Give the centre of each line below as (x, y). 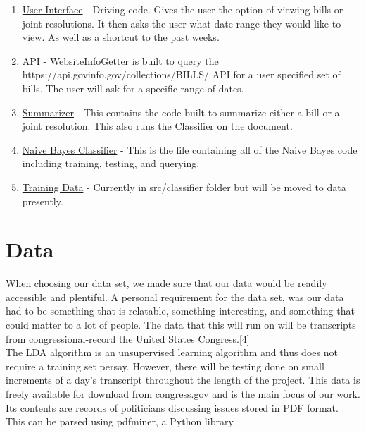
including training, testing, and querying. (111, 163)
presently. (43, 201)
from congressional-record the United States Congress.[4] (128, 338)
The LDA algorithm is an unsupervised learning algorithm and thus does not (172, 352)
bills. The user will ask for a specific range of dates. (133, 88)
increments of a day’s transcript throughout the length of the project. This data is (183, 380)
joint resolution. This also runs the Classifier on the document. (157, 126)
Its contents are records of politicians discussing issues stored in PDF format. (172, 407)
